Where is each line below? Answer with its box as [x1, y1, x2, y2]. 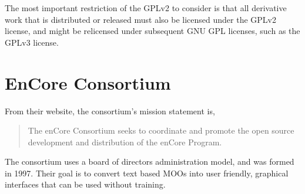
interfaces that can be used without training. [5, 178, 166, 190]
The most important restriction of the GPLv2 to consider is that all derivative [5, 2, 287, 13]
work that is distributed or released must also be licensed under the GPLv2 [5, 13, 276, 25]
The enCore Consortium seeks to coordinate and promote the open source [28, 124, 294, 137]
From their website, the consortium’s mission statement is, [5, 104, 215, 117]
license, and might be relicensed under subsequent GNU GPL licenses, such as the [5, 25, 300, 37]
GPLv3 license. [5, 36, 59, 48]
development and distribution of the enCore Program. [28, 135, 222, 148]
